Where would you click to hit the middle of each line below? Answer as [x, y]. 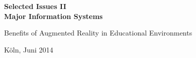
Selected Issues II [35, 6]
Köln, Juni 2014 [29, 49]
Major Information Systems [53, 16]
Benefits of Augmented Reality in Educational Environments [98, 33]
